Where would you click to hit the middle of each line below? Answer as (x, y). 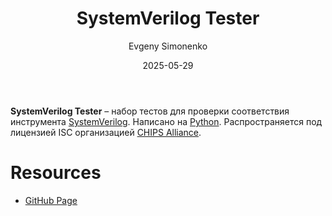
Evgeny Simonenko (168, 46)
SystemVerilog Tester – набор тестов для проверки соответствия (150, 111)
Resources (56, 173)
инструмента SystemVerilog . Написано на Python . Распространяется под (166, 121)
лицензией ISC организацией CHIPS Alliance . (106, 132)
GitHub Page (51, 200)
